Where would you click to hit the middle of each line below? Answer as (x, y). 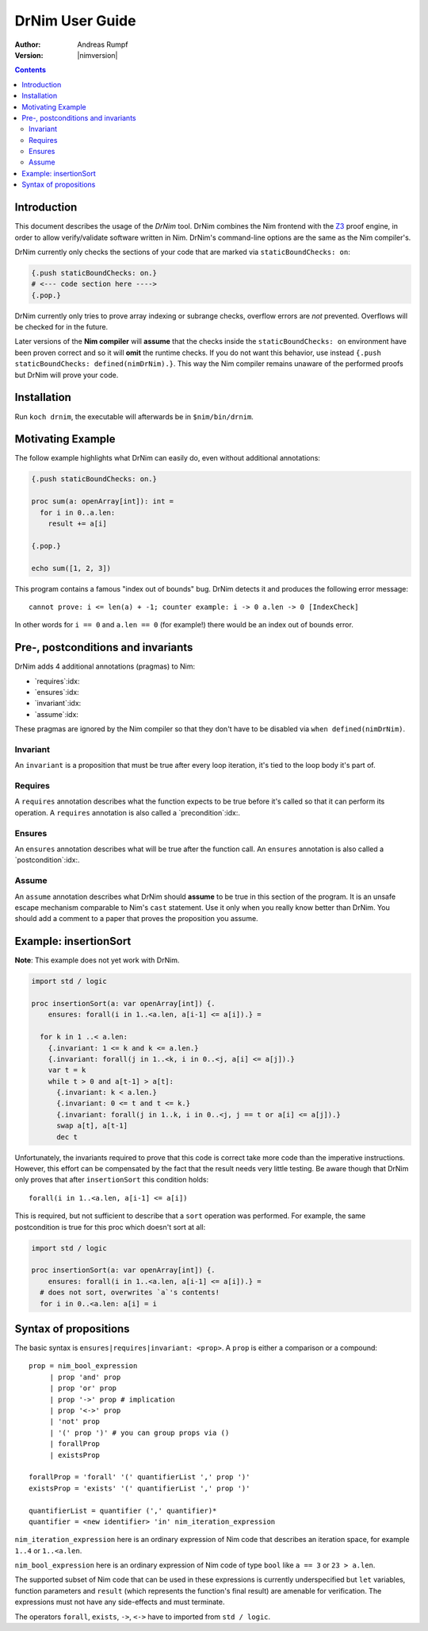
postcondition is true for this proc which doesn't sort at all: (110, 1227)
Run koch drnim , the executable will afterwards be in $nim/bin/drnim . (134, 416)
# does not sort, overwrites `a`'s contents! (130, 1293)
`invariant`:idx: (58, 704)
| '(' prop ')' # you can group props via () (139, 1432)
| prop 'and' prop (85, 1377)
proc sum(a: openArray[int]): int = (103, 501)
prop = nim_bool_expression (83, 1366)
